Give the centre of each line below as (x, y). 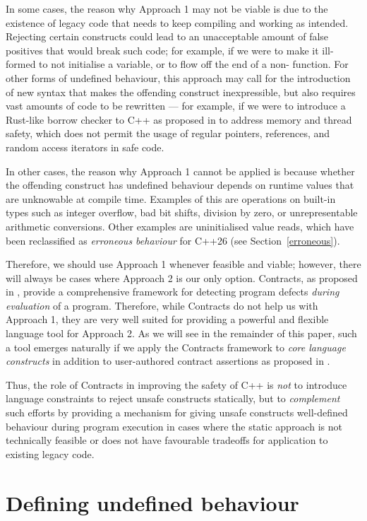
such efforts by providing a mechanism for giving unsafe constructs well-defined (177, 412)
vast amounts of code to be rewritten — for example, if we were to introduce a (176, 106)
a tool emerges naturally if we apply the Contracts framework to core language (176, 347)
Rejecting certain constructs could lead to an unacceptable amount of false (167, 36)
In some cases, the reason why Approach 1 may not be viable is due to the (167, 8)
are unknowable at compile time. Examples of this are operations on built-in (171, 198)
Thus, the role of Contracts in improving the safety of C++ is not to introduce (176, 384)
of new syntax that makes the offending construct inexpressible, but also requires (181, 92)
